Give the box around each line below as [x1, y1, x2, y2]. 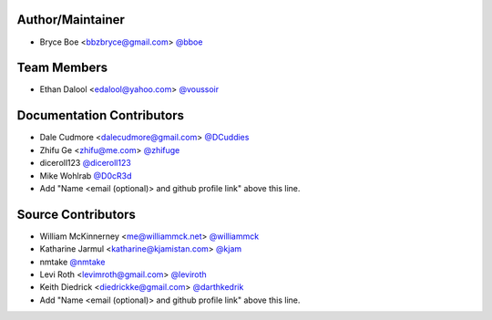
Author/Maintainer [16, 12, 125, 27]
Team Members [16, 60, 108, 76]
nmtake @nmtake [39, 256, 106, 267]
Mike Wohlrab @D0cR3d [39, 170, 132, 181]
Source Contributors [16, 206, 137, 222]
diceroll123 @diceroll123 [39, 158, 131, 169]
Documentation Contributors [16, 108, 185, 123]
